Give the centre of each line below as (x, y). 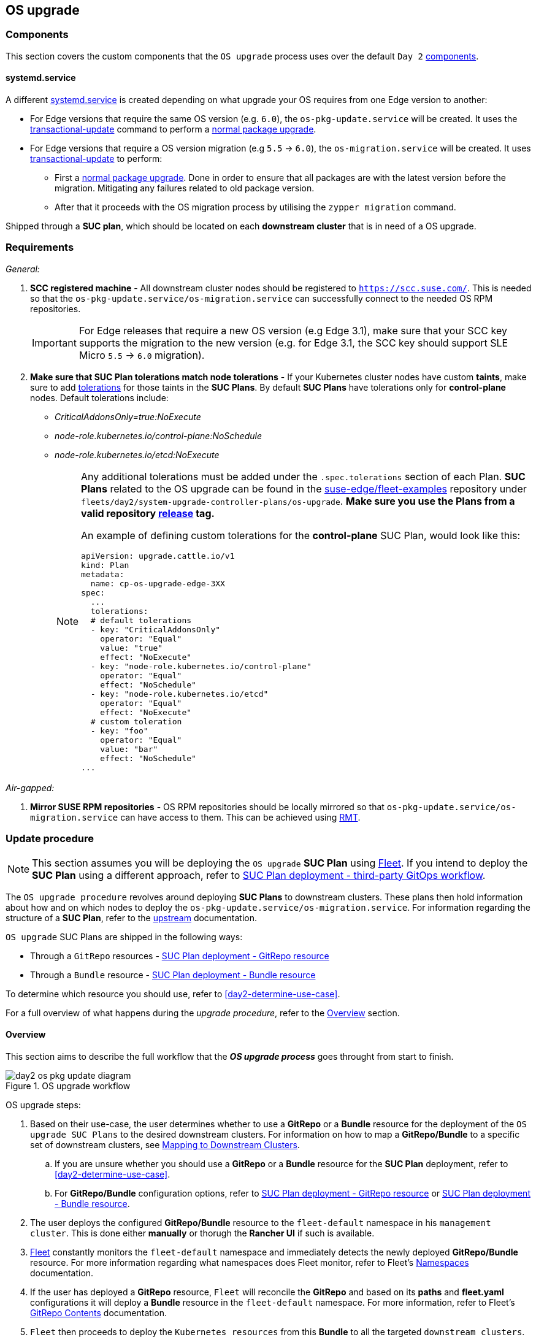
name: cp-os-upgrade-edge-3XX (158, 583)
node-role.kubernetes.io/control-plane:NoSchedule (158, 435)
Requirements (40, 247)
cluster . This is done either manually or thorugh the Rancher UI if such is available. (202, 1233)
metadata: (103, 574)
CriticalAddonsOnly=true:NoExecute (128, 416)
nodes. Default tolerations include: (99, 397)
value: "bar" (129, 749)
